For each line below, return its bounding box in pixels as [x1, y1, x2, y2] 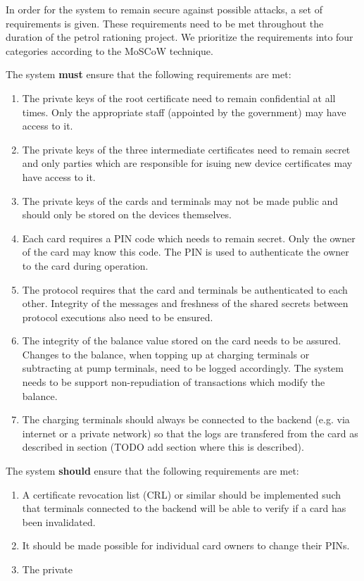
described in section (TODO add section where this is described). [22, 439, 304, 454]
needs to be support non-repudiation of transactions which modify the [22, 375, 325, 389]
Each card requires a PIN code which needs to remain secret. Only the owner [22, 230, 356, 245]
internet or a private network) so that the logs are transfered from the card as [22, 425, 358, 440]
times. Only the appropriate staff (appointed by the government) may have [22, 104, 346, 119]
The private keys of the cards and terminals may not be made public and [22, 193, 339, 208]
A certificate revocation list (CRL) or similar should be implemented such [22, 487, 341, 501]
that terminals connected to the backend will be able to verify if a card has [22, 501, 346, 516]
